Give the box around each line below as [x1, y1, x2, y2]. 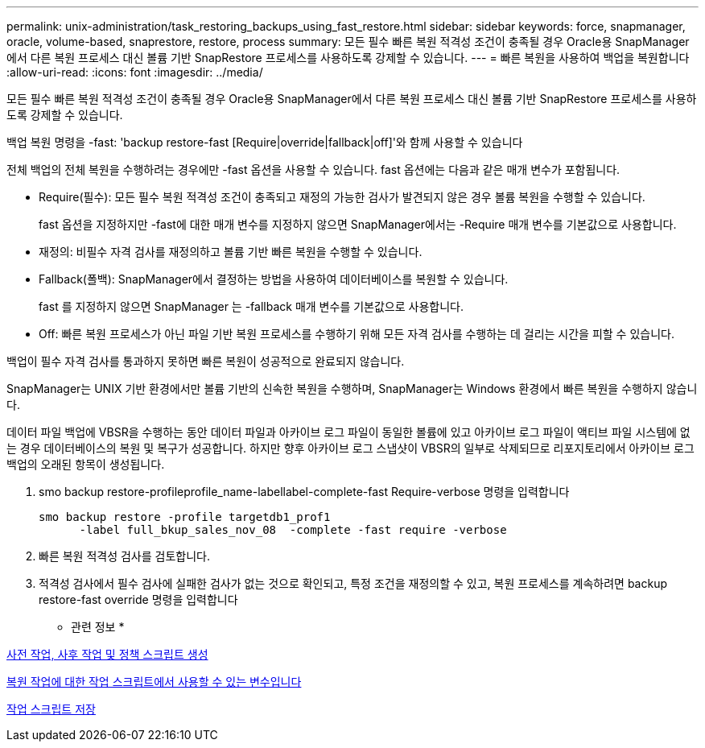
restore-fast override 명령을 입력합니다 [39, 593, 238, 606]
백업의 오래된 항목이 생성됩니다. [6, 457, 165, 471]
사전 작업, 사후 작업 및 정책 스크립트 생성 [6, 647, 208, 661]
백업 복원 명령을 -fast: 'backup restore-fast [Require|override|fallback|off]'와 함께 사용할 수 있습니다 [6, 135, 523, 149]
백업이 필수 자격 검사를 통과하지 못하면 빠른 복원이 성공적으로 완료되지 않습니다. [6, 354, 405, 368]
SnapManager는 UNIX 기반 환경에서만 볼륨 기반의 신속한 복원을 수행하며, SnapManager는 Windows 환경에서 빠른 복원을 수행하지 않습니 [6, 382, 698, 395]
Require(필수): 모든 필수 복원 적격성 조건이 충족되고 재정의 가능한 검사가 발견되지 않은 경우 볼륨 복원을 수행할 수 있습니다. [39, 190, 645, 204]
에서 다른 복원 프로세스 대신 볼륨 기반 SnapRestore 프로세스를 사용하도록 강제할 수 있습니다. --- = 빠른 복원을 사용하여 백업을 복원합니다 [6, 51, 690, 64]
